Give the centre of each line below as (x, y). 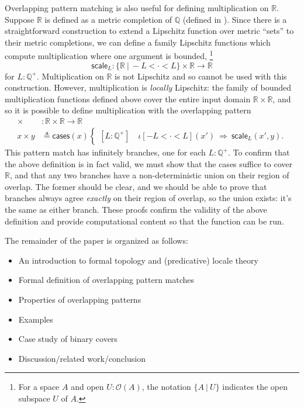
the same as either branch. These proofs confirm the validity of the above (136, 210)
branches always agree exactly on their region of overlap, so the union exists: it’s (148, 198)
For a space (39, 387)
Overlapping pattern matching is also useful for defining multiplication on (137, 8)
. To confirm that (259, 152)
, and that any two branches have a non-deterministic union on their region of (149, 175)
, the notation (166, 387)
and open (87, 387)
